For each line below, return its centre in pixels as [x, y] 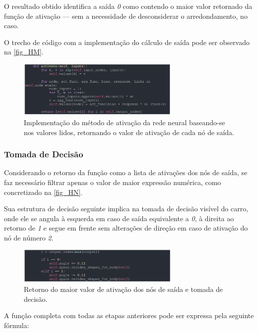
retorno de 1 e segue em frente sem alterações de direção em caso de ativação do [126, 228]
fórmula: [17, 325]
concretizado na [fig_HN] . [43, 192]
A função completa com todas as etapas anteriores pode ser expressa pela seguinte [129, 315]
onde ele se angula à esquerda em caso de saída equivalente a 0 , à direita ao [119, 218]
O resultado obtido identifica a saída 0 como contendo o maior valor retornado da [128, 6]
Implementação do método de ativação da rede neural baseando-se [125, 122]
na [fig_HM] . [24, 52]
